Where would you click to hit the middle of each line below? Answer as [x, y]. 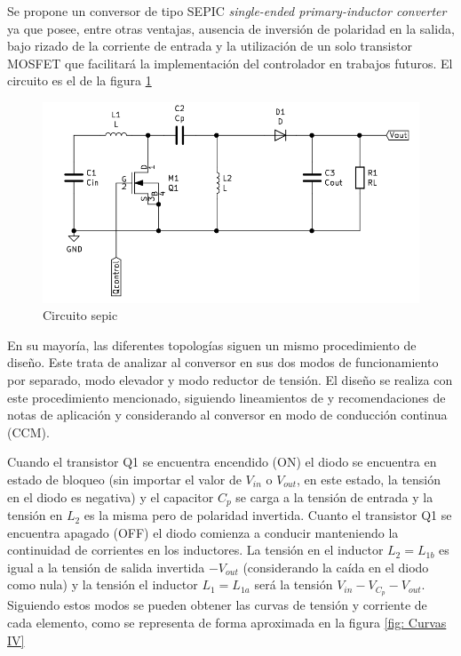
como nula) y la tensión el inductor [103, 584]
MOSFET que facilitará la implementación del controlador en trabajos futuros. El [230, 63]
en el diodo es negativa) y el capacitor [111, 496]
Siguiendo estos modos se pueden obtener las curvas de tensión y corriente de [217, 605]
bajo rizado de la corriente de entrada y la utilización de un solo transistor [210, 46]
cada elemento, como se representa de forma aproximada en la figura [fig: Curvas [227, 622]
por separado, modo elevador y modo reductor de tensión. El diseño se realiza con [230, 380]
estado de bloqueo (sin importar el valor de [124, 480]
